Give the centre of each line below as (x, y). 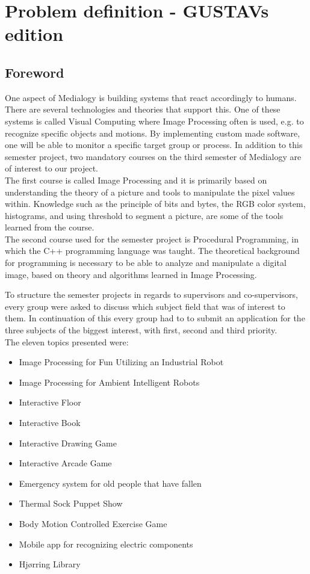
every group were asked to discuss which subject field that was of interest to (145, 306)
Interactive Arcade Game (65, 463)
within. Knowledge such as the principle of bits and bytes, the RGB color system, (155, 204)
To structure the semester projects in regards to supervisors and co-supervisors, (151, 295)
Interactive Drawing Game (68, 443)
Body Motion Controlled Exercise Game (93, 523)
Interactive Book (50, 423)
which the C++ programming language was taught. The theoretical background (152, 251)
